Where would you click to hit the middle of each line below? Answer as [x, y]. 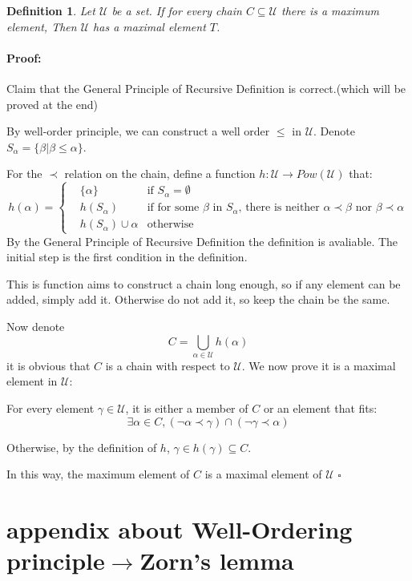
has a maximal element [149, 26]
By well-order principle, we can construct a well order [138, 131]
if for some [173, 208]
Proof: [24, 57]
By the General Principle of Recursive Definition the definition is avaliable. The [202, 241]
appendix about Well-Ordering [180, 529]
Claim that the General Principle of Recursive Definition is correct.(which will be [206, 88]
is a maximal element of [263, 474]
